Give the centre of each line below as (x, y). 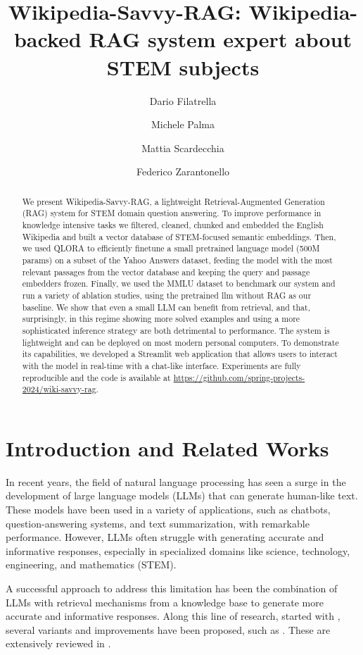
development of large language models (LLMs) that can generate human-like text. (182, 495)
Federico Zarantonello (183, 171)
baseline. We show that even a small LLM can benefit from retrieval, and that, (166, 307)
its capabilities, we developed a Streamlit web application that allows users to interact (180, 354)
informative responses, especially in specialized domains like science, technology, (178, 550)
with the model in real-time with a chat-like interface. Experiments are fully (161, 365)
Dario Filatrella (183, 100)
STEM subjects (183, 67)
